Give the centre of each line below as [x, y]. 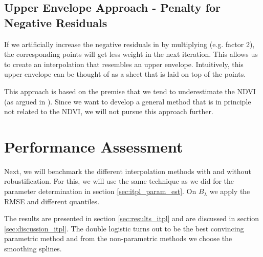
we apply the [230, 191]
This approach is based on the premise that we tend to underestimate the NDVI [130, 91]
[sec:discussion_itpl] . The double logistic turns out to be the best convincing [124, 228]
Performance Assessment [94, 146]
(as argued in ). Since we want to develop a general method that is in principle [128, 101]
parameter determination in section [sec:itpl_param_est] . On [100, 191]
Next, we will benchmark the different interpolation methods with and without [128, 171]
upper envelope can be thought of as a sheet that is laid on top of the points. [125, 74]
